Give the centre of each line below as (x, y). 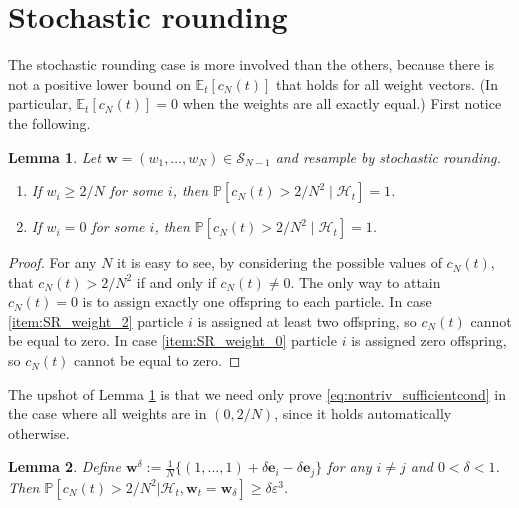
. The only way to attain (365, 281)
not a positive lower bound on (99, 83)
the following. (49, 122)
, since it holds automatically (363, 413)
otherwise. (39, 432)
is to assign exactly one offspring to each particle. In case (257, 301)
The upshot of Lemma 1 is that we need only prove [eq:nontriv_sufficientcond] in (257, 393)
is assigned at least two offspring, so (307, 320)
